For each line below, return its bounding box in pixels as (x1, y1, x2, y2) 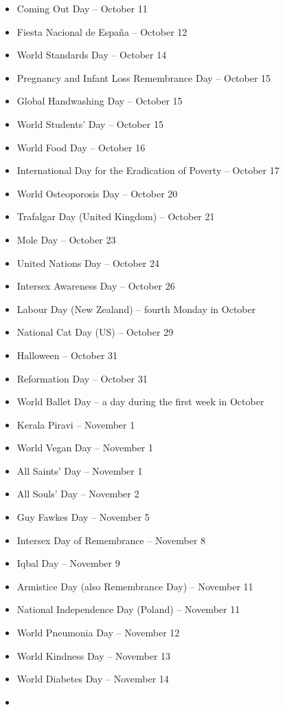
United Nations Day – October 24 (16, 255, 159, 270)
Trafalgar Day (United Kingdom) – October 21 (16, 209, 215, 224)
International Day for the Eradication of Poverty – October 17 (16, 163, 280, 177)
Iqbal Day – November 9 (16, 556, 120, 570)
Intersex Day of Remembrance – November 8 (16, 532, 206, 547)
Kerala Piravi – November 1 (16, 417, 135, 431)
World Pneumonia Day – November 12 (16, 625, 180, 640)
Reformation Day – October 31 (16, 371, 148, 385)
